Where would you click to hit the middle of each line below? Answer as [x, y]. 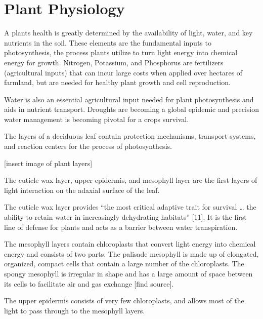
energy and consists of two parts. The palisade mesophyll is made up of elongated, [131, 253]
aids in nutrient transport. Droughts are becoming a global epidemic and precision [131, 109]
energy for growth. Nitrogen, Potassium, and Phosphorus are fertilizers [114, 62]
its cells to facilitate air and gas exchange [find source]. [89, 283]
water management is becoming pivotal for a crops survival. [97, 119]
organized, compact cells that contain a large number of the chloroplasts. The [124, 264]
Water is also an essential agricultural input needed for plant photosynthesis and [129, 99]
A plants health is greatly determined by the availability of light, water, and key [128, 33]
